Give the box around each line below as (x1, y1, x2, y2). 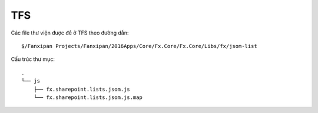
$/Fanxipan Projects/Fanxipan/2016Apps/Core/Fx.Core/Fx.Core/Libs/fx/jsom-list (21, 43, 257, 49)
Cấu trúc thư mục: (11, 56, 55, 63)
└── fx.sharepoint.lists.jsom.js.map (33, 94, 143, 101)
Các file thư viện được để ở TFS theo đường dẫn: (11, 29, 129, 36)
